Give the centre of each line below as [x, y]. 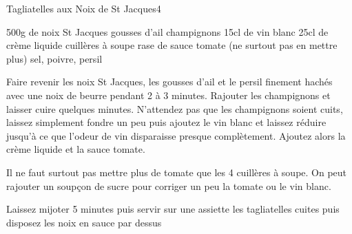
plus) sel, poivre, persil [54, 58]
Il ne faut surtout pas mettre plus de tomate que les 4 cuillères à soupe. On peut [177, 172]
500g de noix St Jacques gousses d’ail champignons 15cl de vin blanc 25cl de [167, 31]
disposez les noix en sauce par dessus [84, 222]
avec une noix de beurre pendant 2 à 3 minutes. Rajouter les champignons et [168, 95]
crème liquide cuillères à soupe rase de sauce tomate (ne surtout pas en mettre [172, 45]
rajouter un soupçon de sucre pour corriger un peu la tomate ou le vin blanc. [169, 185]
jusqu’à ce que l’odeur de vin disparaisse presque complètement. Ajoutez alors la [176, 135]
